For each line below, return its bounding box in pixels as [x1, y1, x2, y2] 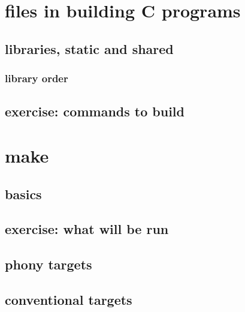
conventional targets [5, 290, 132, 308]
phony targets [5, 255, 92, 274]
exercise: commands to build [5, 102, 184, 121]
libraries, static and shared [5, 39, 174, 58]
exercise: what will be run [5, 220, 169, 238]
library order [5, 71, 68, 86]
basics [5, 184, 42, 203]
